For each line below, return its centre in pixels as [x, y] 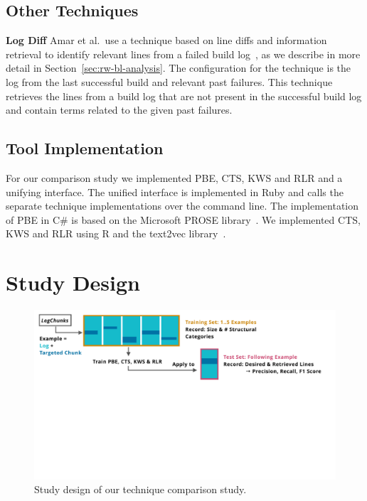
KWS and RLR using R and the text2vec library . [116, 233]
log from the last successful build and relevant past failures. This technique [169, 81]
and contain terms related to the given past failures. [119, 110]
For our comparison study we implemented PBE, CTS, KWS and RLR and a [174, 177]
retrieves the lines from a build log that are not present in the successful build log [184, 96]
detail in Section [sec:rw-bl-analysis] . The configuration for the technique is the [179, 68]
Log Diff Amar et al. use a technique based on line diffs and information [166, 40]
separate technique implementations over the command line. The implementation [182, 206]
